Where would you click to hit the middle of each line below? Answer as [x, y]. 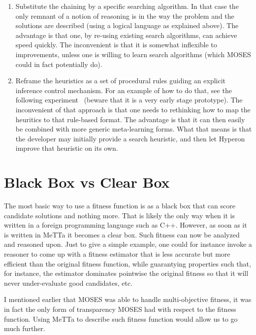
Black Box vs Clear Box [87, 182]
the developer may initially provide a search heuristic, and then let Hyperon [130, 138]
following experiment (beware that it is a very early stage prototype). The [129, 100]
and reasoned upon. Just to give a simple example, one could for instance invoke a [128, 244]
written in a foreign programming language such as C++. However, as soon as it [126, 225]
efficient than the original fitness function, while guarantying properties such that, [128, 263]
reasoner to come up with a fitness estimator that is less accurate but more [117, 254]
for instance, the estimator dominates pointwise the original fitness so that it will [126, 273]
